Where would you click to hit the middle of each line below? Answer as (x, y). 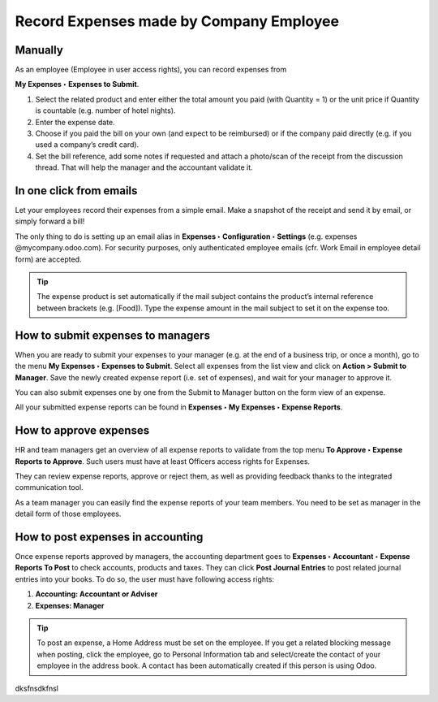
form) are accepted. (48, 259)
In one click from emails (76, 191)
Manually (39, 50)
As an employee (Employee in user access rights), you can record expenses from (151, 70)
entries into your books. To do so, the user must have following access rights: (145, 579)
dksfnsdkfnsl (36, 688)
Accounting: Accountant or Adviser (97, 594)
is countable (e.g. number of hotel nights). (105, 110)
